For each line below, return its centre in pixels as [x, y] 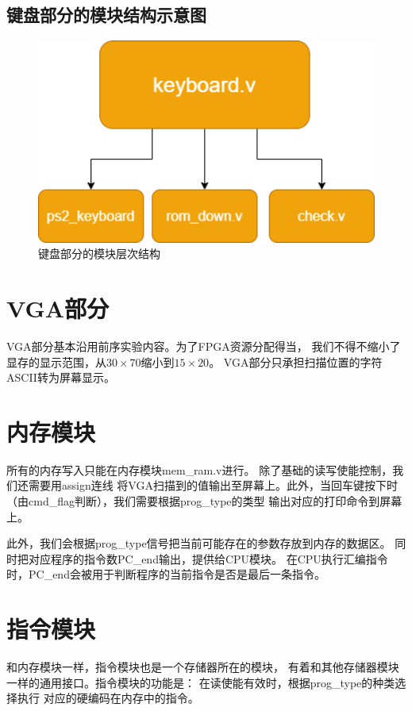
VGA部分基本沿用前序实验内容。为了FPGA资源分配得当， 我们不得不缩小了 [204, 346]
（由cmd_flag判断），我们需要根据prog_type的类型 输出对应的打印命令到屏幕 [204, 501]
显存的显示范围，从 [56, 361]
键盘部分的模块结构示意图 [106, 15]
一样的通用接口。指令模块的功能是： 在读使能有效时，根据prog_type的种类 [201, 682]
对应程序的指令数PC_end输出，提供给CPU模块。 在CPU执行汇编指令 [208, 558]
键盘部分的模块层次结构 [99, 254]
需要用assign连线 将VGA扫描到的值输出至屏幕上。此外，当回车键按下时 [213, 485]
